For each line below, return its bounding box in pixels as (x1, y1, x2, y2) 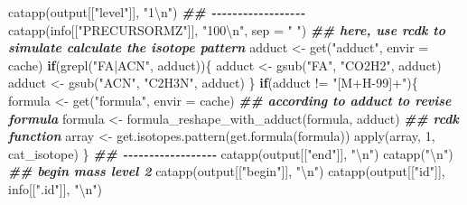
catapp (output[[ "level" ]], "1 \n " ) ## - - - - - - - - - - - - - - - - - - (8, 3, 305, 21)
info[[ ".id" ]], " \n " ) (8, 179, 102, 198)
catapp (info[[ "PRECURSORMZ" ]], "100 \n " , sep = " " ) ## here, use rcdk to (8, 20, 445, 39)
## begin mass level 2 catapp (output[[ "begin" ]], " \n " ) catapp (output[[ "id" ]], (8, 162, 445, 181)
